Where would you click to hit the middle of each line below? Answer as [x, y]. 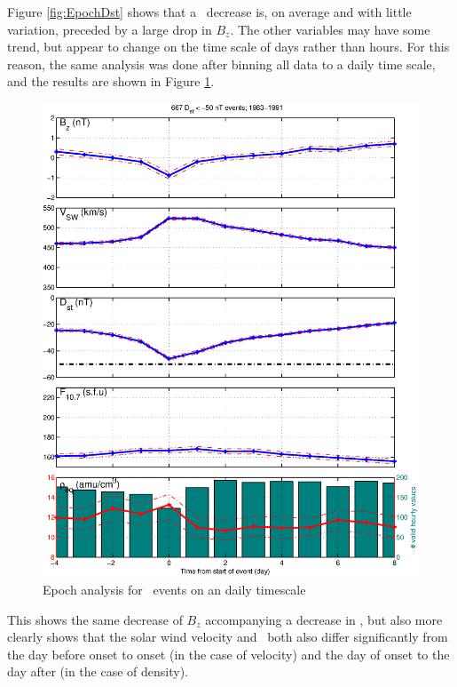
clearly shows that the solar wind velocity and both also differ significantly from [228, 637]
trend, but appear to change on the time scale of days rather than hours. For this [228, 47]
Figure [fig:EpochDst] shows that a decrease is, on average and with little [209, 12]
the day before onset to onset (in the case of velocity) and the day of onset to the [228, 654]
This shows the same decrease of [95, 619]
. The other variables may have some [330, 29]
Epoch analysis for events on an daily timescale [174, 589]
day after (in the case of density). [98, 671]
